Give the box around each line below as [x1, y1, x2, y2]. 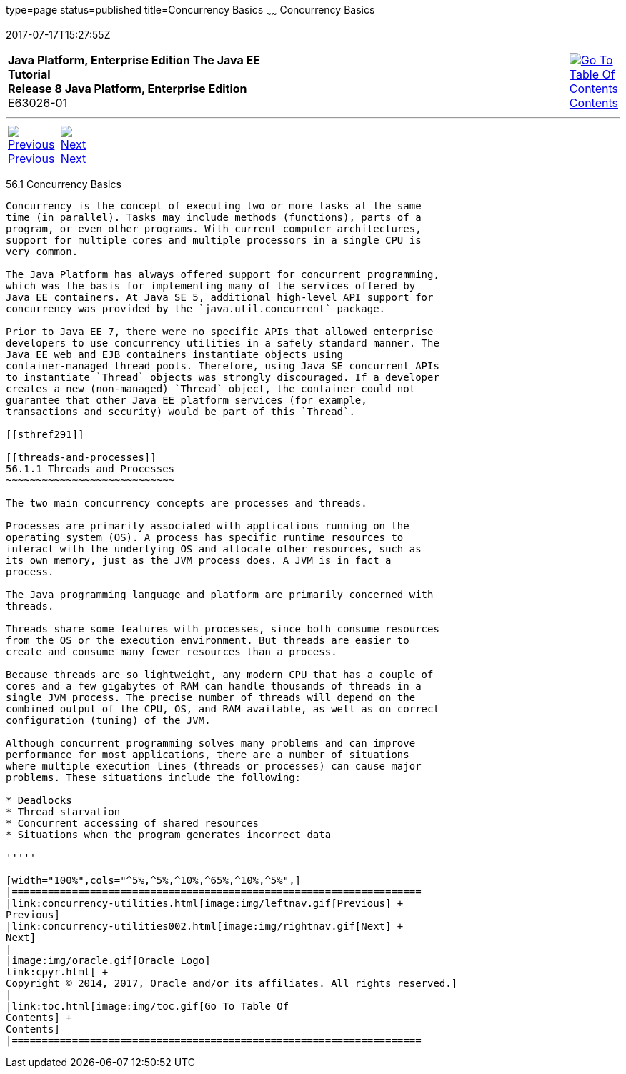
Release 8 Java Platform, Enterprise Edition [8, 81, 247, 96]
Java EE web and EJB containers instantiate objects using [6, 348, 344, 360]
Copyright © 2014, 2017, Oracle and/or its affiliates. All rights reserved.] [6, 977, 458, 989]
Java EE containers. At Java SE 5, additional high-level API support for [6, 291, 434, 303]
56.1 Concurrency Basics [6, 177, 121, 190]
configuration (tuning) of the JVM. [6, 714, 211, 726]
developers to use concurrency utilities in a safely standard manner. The [6, 337, 439, 349]
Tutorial [8, 66, 51, 81]
